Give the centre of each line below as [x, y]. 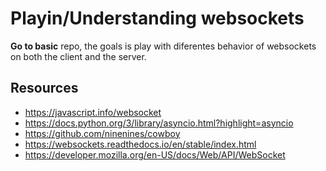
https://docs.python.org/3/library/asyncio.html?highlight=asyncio [159, 123]
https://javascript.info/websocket [93, 112]
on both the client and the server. [78, 56]
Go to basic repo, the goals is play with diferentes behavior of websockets [163, 46]
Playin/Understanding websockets [157, 18]
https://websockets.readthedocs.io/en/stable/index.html [140, 144]
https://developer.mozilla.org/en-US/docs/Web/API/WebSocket [155, 154]
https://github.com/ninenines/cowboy [102, 133]
